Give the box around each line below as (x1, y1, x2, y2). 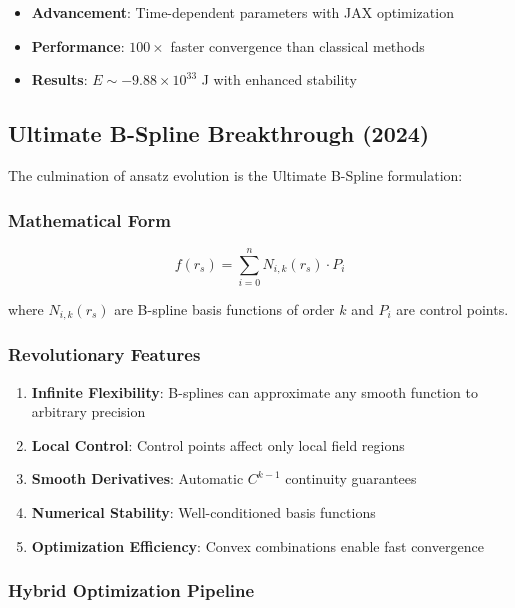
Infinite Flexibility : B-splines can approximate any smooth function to (31, 381, 479, 402)
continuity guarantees (285, 468, 417, 489)
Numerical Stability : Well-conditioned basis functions (31, 501, 376, 522)
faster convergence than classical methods (170, 35, 425, 56)
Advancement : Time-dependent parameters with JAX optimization (31, 2, 454, 22)
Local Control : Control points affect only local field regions (31, 434, 405, 455)
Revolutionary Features (8, 342, 201, 367)
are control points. (396, 298, 509, 319)
